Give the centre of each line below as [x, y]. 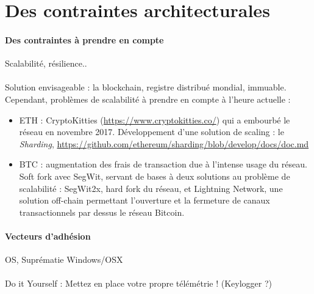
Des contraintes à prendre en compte [84, 39]
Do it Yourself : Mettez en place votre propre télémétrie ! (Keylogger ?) [138, 283]
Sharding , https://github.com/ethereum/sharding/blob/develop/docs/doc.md [164, 143]
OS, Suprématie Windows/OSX [64, 259]
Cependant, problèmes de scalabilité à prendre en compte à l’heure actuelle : [148, 99]
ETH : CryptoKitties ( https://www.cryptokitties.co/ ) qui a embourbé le [155, 119]
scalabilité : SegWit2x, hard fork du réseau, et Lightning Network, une [151, 188]
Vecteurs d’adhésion [48, 236]
